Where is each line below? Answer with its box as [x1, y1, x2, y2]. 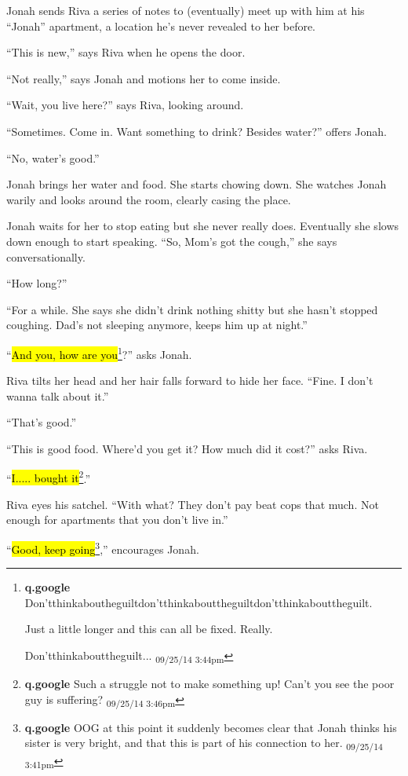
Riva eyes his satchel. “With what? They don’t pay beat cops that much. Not [6, 496, 379, 512]
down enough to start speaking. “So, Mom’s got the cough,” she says [6, 232, 337, 249]
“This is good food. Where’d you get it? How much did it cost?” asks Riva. [6, 440, 368, 456]
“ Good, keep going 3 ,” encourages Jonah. [6, 538, 199, 557]
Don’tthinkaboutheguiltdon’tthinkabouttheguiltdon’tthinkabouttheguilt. [24, 594, 373, 610]
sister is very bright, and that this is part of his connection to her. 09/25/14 [24, 734, 383, 753]
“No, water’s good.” [6, 149, 100, 166]
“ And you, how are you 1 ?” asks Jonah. [6, 343, 192, 362]
